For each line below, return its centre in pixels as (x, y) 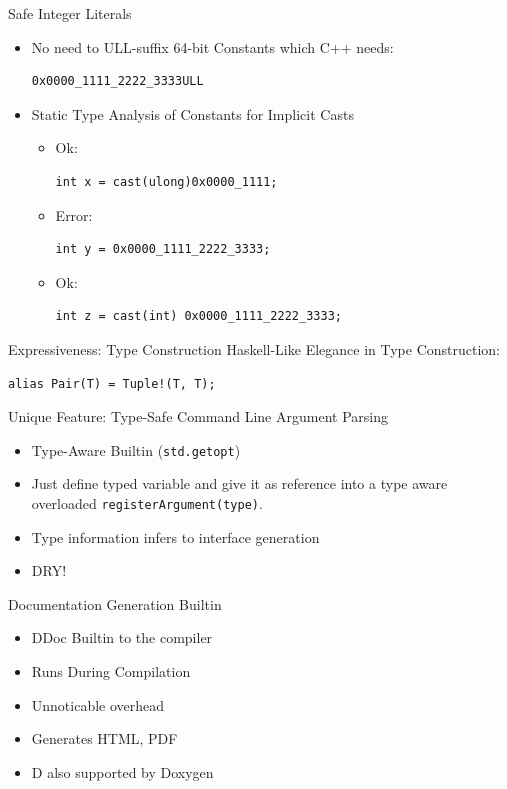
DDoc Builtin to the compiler (122, 637)
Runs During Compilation (111, 671)
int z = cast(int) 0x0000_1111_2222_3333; (198, 316)
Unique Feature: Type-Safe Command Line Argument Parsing (198, 416)
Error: (74, 214)
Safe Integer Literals (70, 13)
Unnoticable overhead (98, 704)
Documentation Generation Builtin (115, 603)
